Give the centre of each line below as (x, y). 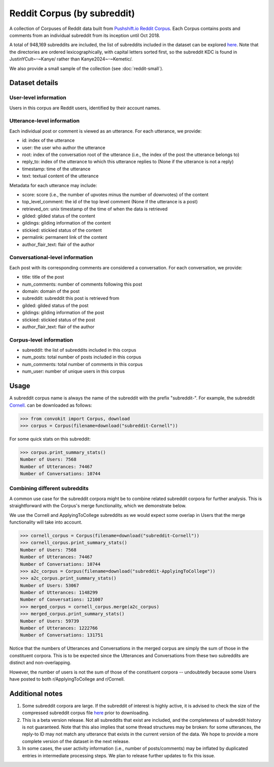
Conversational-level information (51, 258)
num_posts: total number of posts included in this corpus (82, 357)
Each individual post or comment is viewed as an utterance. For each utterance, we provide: (106, 131)
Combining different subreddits (49, 488)
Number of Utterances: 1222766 (59, 628)
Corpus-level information (41, 340)
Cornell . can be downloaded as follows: (51, 405)
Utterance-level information (44, 121)
